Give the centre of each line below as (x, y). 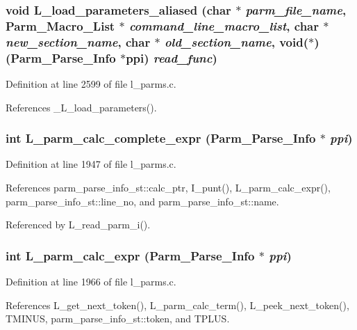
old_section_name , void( (236, 41)
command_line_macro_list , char (224, 25)
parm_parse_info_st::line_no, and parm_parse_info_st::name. (142, 201)
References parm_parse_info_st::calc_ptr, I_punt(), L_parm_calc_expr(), (168, 187)
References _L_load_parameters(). (81, 107)
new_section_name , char (78, 41)
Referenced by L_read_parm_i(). (78, 225)
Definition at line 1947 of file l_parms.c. (91, 164)
